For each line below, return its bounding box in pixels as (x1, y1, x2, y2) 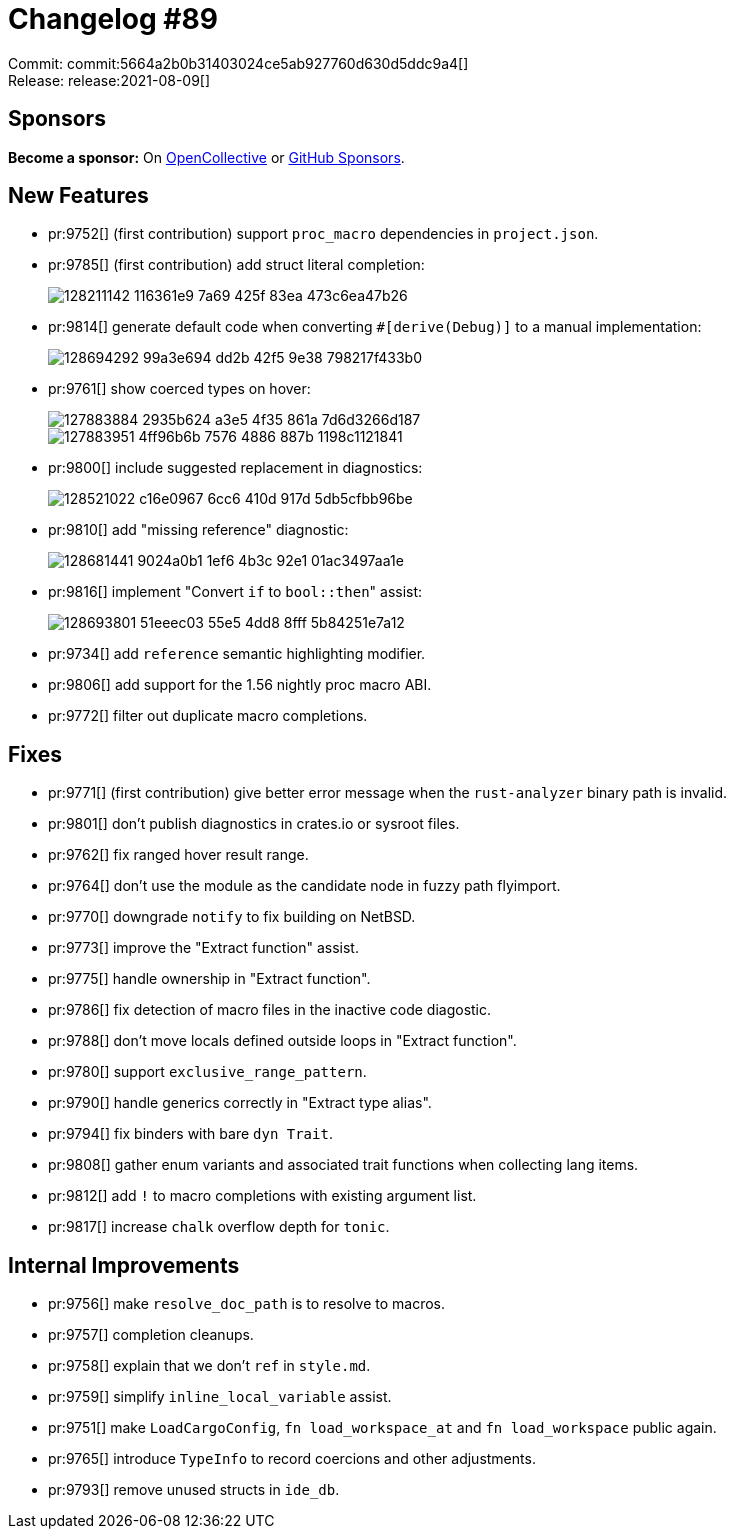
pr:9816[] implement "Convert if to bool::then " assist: (48, 583, 423, 601)
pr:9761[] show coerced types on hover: (48, 380, 311, 398)
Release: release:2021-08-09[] (8, 71, 211, 89)
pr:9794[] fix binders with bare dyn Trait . (48, 1125, 333, 1143)
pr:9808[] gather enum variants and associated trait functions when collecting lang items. (48, 1156, 639, 1174)
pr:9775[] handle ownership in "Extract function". (48, 970, 371, 988)
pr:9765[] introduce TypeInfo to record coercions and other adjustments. (48, 1450, 536, 1468)
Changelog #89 (8, 2, 218, 36)
